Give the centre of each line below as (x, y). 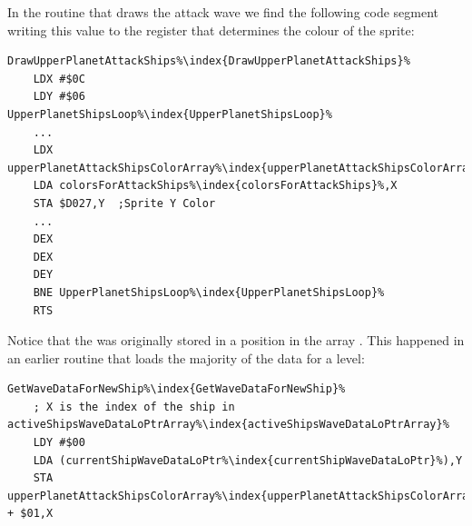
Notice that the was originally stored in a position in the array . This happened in (236, 340)
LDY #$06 (59, 97)
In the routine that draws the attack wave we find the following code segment (223, 12)
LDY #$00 (59, 443)
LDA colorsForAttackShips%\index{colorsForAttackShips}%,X (215, 186)
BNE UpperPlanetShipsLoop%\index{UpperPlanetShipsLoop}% (209, 292)
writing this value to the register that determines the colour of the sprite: (211, 30)
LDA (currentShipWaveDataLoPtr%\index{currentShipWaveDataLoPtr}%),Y (248, 460)
